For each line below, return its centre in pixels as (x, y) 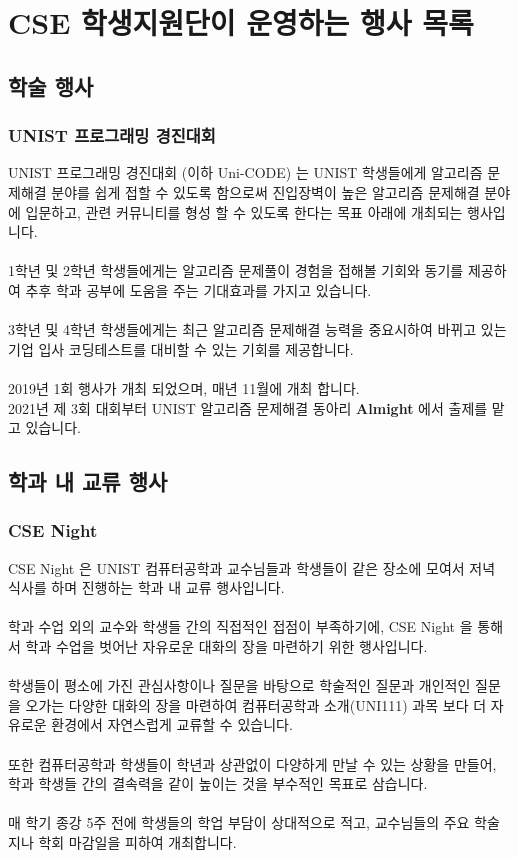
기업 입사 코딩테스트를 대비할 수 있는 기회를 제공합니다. (181, 348)
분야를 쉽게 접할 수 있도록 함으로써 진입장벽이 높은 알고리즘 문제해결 (265, 191)
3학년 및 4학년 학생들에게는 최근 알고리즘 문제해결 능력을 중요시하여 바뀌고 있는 (257, 329)
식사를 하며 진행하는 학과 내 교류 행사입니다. (146, 587)
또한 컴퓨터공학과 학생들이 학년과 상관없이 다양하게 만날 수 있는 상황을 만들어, (252, 763)
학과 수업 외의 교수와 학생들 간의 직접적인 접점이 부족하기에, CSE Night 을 (240, 626)
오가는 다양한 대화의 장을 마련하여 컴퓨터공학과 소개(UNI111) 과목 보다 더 (256, 704)
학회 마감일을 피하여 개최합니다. (137, 842)
